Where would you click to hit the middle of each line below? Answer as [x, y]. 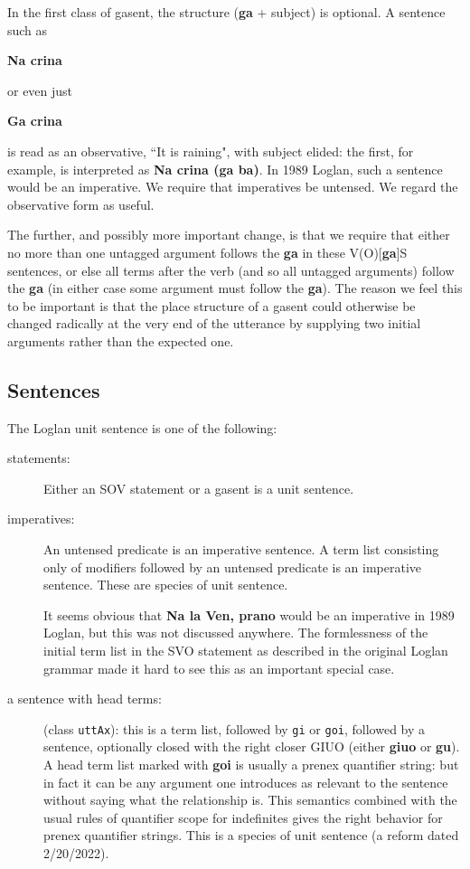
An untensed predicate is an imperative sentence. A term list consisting [241, 549]
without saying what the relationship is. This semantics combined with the [250, 800]
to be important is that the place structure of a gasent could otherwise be [211, 305]
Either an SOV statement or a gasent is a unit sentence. [199, 488]
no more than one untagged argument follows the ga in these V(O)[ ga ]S [207, 252]
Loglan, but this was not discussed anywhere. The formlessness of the [236, 633]
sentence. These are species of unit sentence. [166, 585]
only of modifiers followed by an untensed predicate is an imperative [233, 567]
